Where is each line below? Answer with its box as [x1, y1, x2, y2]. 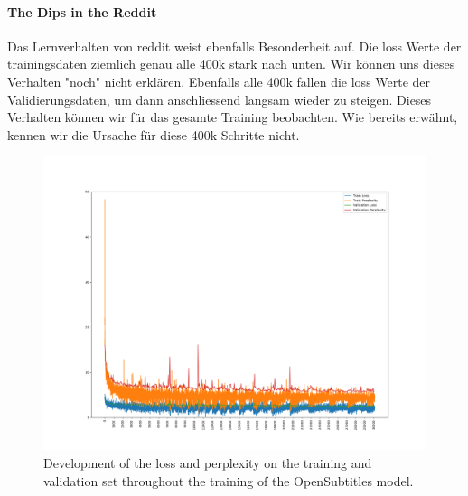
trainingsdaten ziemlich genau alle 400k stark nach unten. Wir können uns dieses [7, 54, 455, 73]
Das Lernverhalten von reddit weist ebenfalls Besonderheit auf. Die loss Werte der [7, 36, 462, 55]
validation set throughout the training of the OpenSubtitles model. [43, 471, 414, 490]
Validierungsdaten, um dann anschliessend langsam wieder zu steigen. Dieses [7, 89, 432, 108]
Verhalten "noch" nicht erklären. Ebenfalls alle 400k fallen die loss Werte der [7, 71, 431, 90]
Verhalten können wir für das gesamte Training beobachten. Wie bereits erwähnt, [7, 108, 458, 126]
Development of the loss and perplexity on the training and [43, 453, 372, 472]
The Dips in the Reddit [7, 2, 157, 21]
